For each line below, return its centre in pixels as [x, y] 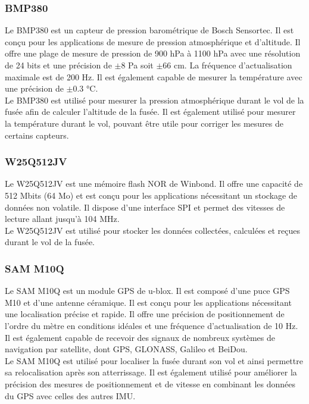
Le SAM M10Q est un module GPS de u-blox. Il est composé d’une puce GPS [147, 291]
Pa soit [141, 65]
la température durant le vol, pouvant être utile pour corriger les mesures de [144, 123]
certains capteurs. [37, 135]
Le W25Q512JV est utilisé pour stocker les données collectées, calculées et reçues [153, 230]
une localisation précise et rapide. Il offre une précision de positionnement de [145, 314]
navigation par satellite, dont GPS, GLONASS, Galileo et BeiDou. [126, 349]
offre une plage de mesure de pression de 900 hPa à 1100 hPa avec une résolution [153, 53]
